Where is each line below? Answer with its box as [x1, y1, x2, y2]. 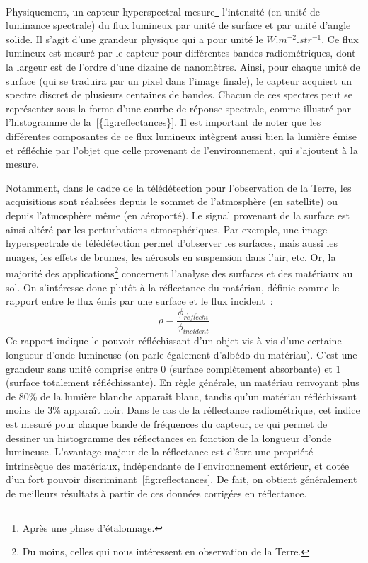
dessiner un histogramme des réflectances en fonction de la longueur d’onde [6, 430, 332, 445]
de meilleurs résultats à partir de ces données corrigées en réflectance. [6, 485, 307, 500]
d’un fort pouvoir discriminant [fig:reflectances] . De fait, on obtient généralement [6, 472, 357, 487]
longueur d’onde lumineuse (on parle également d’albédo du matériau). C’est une [6, 347, 357, 361]
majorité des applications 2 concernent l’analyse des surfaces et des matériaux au [6, 264, 353, 280]
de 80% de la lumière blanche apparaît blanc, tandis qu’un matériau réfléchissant [6, 388, 357, 403]
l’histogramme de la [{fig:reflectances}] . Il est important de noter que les [6, 115, 321, 129]
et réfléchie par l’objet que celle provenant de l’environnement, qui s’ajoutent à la [6, 142, 358, 157]
